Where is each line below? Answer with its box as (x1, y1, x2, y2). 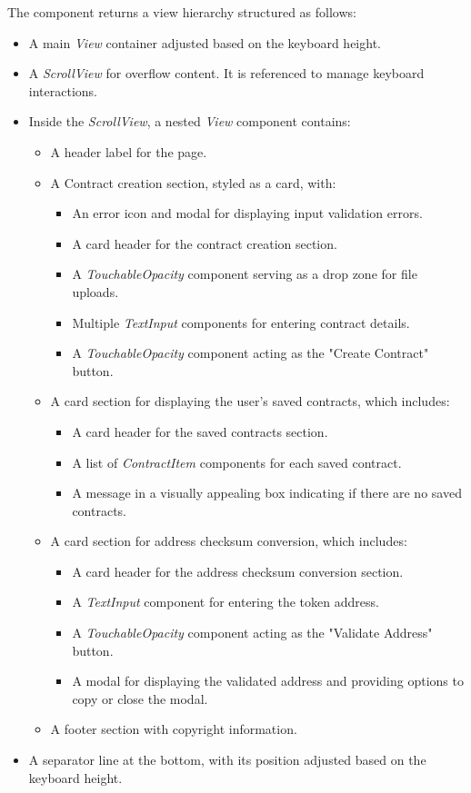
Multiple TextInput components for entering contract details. (72, 312, 410, 332)
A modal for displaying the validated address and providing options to (72, 671, 464, 690)
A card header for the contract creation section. (72, 233, 337, 253)
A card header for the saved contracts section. (72, 421, 328, 441)
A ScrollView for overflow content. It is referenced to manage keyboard (28, 64, 425, 83)
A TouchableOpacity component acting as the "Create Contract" (72, 343, 429, 362)
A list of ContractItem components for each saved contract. (72, 452, 402, 471)
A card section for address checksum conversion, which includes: (50, 531, 407, 550)
